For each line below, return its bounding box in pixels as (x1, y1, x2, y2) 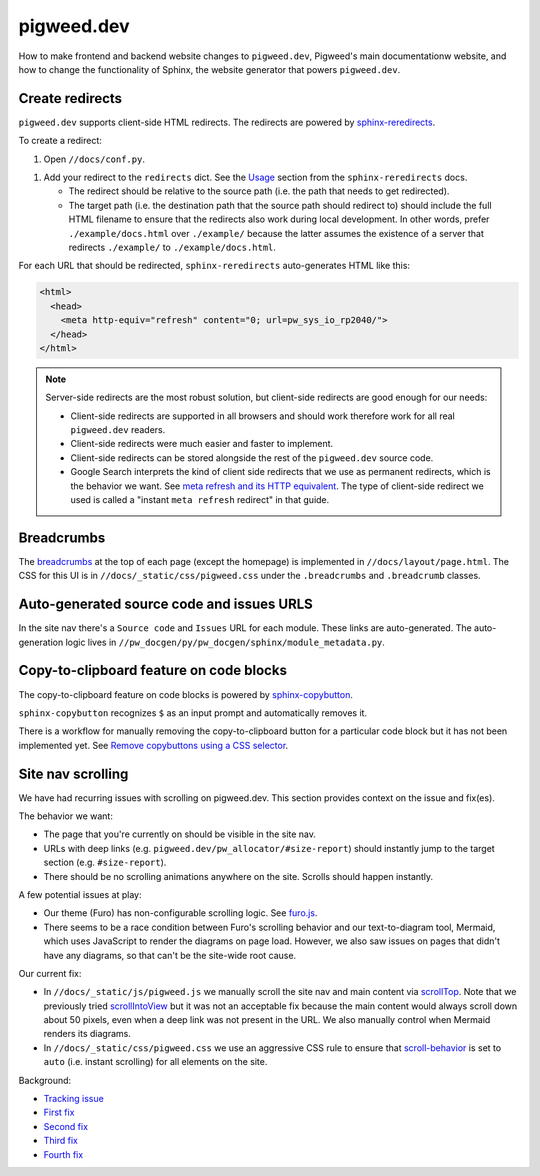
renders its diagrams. (43, 1028, 132, 1040)
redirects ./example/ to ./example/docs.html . (68, 241, 277, 253)
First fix (43, 1106, 75, 1119)
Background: (18, 1074, 72, 1086)
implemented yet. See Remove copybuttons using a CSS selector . (18, 739, 289, 751)
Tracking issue (43, 1093, 104, 1105)
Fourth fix (43, 1148, 84, 1160)
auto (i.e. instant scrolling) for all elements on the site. (43, 1056, 268, 1068)
